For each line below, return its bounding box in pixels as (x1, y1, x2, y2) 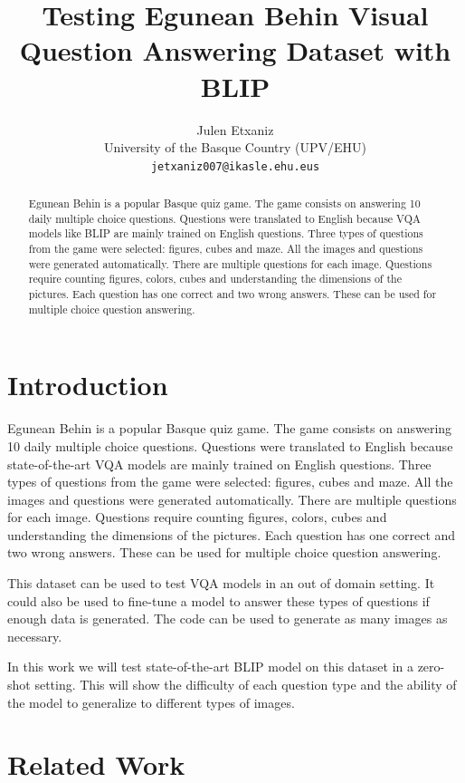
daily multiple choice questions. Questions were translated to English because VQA (28, 210, 421, 226)
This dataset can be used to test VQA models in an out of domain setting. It (7, 574, 435, 593)
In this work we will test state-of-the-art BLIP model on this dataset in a (7, 657, 413, 676)
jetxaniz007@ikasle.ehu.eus (150, 159, 320, 173)
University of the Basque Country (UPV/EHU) (103, 138, 367, 157)
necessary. (7, 626, 62, 645)
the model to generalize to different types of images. (7, 692, 295, 711)
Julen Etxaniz (196, 120, 274, 139)
